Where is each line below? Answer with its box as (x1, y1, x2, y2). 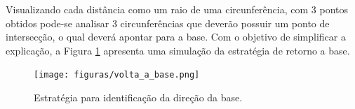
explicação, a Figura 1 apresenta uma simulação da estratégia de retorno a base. (6, 43, 350, 57)
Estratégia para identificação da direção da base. (34, 90, 243, 105)
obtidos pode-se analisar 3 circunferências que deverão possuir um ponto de (6, 15, 330, 30)
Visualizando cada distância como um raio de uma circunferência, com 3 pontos (6, 2, 348, 16)
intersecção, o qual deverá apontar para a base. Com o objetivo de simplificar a (6, 29, 346, 44)
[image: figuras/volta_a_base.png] (34, 70, 200, 80)
